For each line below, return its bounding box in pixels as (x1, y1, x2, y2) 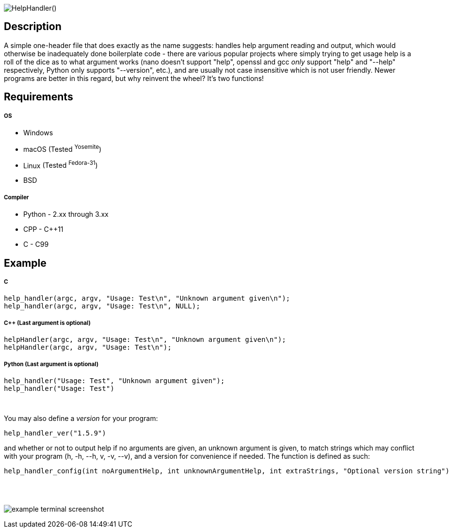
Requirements (4, 91, 73, 103)
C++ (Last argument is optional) (4, 319, 91, 326)
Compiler (4, 193, 29, 201)
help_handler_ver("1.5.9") (4, 429, 106, 437)
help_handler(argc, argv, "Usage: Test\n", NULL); (4, 302, 200, 310)
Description (4, 20, 62, 33)
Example (4, 257, 47, 269)
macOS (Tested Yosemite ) (23, 144, 102, 153)
